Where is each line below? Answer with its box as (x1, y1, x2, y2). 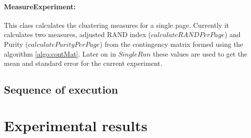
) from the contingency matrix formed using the (99, 39, 243, 49)
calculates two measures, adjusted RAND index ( (4, 29, 151, 39)
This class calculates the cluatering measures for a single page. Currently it (4, 20, 229, 30)
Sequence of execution (4, 82, 118, 97)
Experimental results (4, 115, 148, 135)
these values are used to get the (153, 48, 248, 59)
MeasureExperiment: (4, 1, 76, 11)
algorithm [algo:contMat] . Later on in (4, 48, 116, 59)
